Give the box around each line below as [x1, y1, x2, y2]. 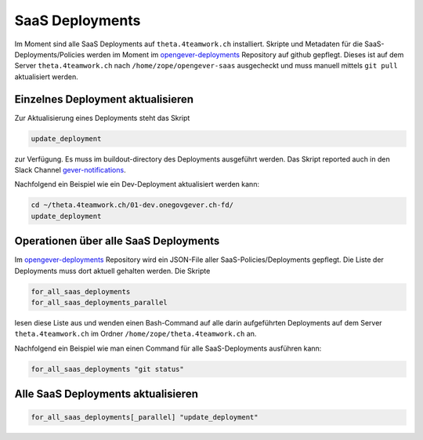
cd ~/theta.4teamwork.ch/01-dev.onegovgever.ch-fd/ [31, 201, 234, 209]
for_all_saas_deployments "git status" [31, 365, 184, 373]
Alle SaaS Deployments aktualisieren [14, 387, 199, 401]
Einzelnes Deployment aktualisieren [14, 93, 194, 106]
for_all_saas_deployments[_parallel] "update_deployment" [31, 413, 258, 422]
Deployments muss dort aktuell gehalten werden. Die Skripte [14, 266, 211, 275]
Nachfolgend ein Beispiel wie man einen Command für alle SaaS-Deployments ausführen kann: [14, 344, 322, 353]
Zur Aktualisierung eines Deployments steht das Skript [14, 113, 190, 122]
